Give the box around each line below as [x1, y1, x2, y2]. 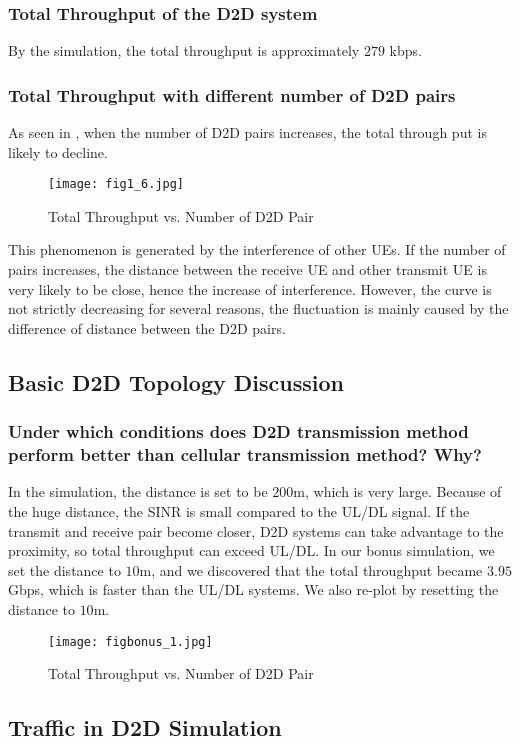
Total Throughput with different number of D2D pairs [8, 82, 456, 107]
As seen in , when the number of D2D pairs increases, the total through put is [8, 122, 487, 143]
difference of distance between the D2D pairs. [8, 317, 286, 338]
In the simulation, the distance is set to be [8, 481, 268, 502]
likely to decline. [8, 141, 108, 162]
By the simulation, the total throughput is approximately [8, 40, 360, 61]
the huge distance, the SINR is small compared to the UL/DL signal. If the [8, 500, 470, 521]
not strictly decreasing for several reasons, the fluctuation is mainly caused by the [8, 298, 509, 319]
